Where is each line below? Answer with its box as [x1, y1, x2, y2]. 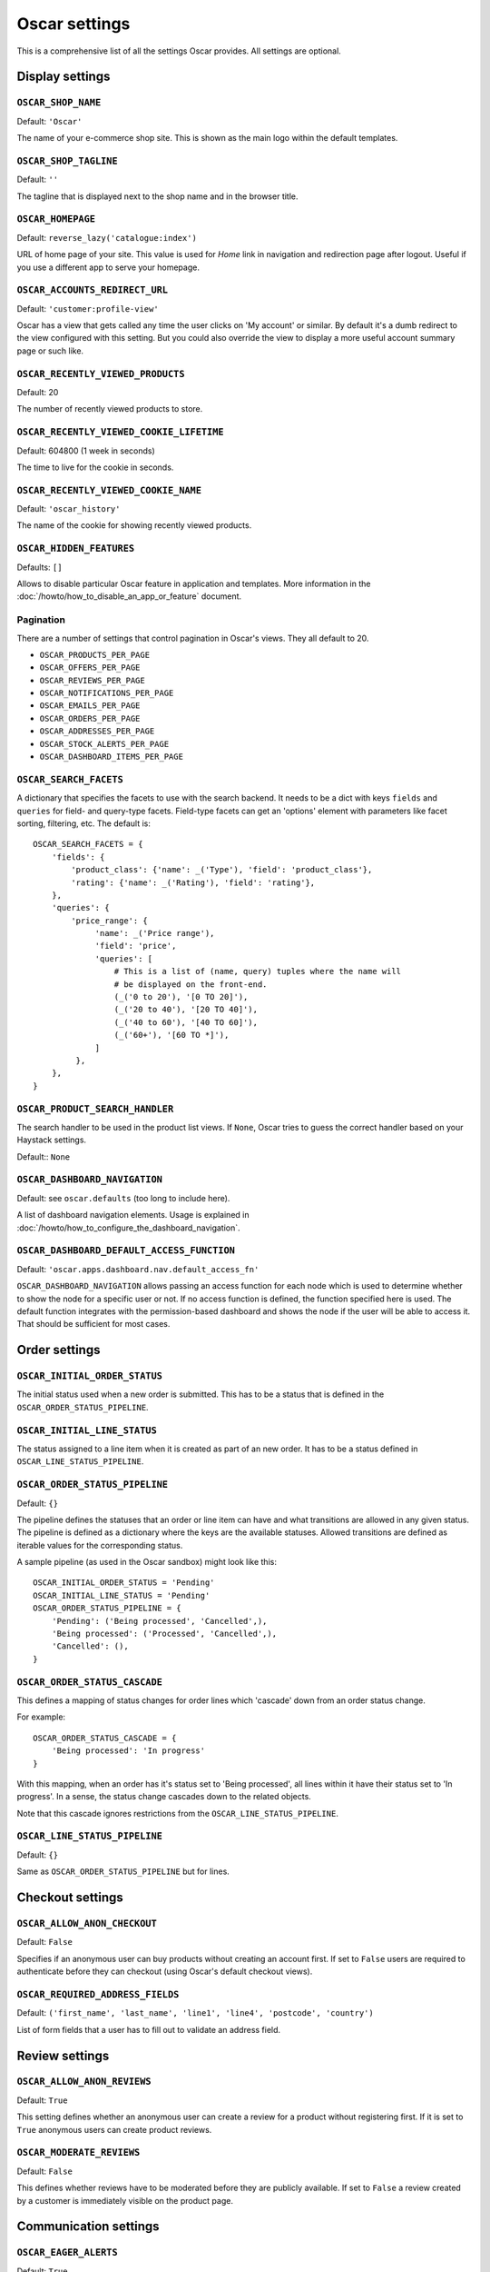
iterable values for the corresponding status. [16, 1540, 183, 1550]
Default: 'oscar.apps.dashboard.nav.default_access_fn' [16, 1263, 260, 1274]
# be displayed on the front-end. [113, 979, 268, 990]
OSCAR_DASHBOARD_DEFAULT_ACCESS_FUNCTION [16, 1245, 236, 1257]
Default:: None [16, 1151, 71, 1162]
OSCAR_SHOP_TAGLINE [16, 154, 118, 167]
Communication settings [16, 2218, 160, 2235]
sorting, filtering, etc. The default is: [16, 818, 152, 829]
